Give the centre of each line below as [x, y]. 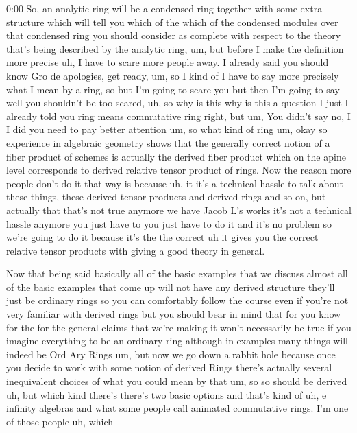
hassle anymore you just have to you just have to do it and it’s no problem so [169, 223]
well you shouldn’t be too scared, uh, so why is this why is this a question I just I [177, 103]
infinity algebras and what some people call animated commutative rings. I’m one [177, 408]
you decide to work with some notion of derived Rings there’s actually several [169, 367]
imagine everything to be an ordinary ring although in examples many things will [177, 341]
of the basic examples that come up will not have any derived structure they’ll [171, 286]
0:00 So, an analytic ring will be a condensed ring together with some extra [164, 8]
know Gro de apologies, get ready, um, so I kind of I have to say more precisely [173, 75]
